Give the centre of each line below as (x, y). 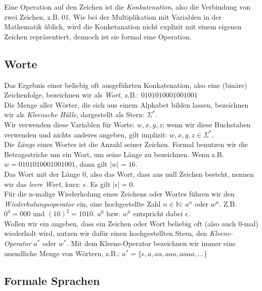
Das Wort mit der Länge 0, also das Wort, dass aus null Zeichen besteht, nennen (129, 174)
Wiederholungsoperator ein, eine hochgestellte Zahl (82, 203)
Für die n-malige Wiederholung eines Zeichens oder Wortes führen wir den (119, 194)
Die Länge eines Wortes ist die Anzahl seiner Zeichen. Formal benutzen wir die (126, 144)
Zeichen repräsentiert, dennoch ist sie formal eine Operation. (98, 36)
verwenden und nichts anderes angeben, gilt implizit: (86, 134)
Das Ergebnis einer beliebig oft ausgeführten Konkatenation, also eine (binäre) (126, 85)
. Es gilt (98, 184)
